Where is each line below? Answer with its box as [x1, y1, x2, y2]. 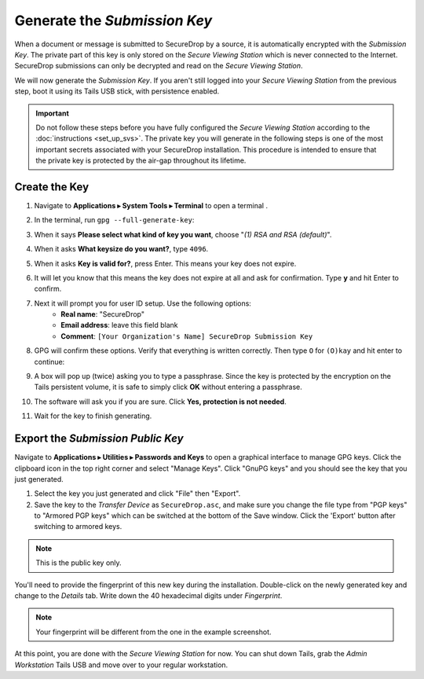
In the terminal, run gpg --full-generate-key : [34, 215, 195, 225]
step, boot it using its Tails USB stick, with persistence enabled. [14, 86, 220, 96]
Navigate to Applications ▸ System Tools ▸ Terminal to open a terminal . [34, 200, 269, 210]
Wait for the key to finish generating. [34, 411, 152, 420]
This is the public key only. [35, 558, 122, 567]
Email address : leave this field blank [60, 321, 178, 330]
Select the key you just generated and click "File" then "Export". [34, 489, 241, 498]
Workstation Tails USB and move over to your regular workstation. [14, 660, 228, 670]
